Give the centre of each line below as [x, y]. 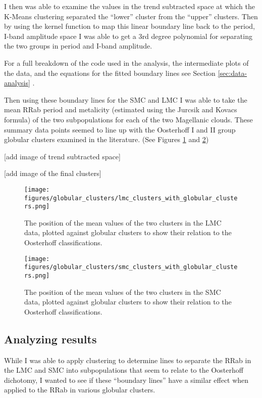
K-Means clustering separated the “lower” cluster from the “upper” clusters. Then [131, 16]
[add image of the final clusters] [53, 173]
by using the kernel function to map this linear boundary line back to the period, [129, 26]
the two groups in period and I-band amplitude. [78, 46]
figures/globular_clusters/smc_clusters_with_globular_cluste [131, 267]
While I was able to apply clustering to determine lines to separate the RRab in [128, 360]
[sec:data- [232, 73]
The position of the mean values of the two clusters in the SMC [123, 292]
